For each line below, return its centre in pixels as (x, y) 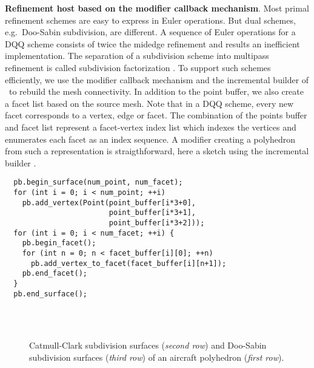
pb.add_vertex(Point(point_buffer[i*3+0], (109, 203)
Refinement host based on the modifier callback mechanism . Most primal (157, 8)
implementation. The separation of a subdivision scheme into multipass (137, 56)
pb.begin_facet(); (59, 243)
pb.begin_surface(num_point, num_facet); (98, 182)
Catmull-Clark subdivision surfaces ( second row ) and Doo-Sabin (148, 345)
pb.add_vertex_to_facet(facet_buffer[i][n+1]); (129, 263)
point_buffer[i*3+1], (152, 213)
